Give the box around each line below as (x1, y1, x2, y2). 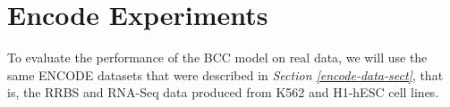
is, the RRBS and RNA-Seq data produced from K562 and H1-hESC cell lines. (7, 83, 439, 102)
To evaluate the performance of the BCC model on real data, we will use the (7, 48, 428, 67)
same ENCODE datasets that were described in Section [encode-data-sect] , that (7, 65, 444, 84)
